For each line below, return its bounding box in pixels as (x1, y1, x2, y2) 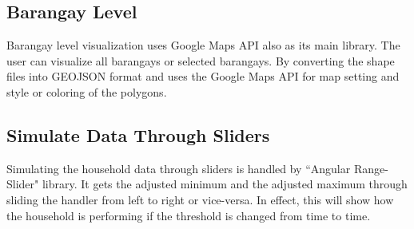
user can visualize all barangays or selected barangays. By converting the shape (6, 52, 395, 69)
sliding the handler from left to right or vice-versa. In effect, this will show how (6, 191, 394, 207)
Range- (353, 160, 388, 176)
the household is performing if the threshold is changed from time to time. (6, 207, 371, 223)
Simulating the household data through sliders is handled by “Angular (6, 160, 351, 176)
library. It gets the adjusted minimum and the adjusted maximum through (42, 176, 408, 192)
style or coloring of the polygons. (6, 83, 167, 100)
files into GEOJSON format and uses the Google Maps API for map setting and (6, 68, 400, 85)
